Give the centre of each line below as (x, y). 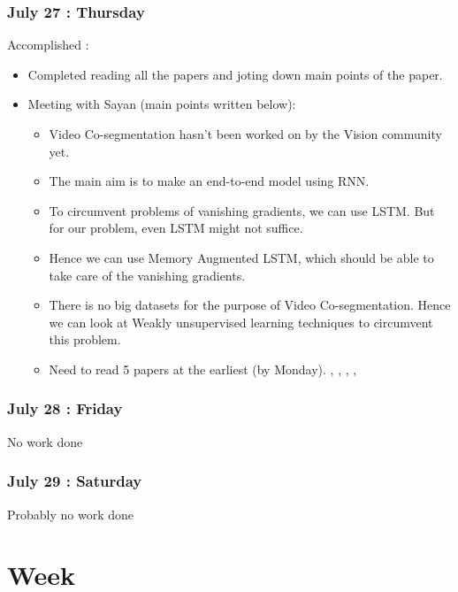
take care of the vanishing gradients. (147, 275)
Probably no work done (71, 514)
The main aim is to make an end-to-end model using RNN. (209, 181)
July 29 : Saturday (75, 481)
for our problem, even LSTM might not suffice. (176, 228)
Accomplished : (48, 45)
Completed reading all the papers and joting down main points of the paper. (235, 74)
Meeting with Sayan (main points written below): (162, 104)
